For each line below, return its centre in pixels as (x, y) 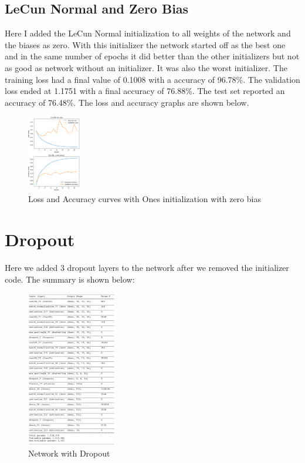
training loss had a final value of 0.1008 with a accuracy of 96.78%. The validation (152, 79)
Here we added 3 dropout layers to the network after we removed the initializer (147, 267)
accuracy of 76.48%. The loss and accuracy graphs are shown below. (127, 102)
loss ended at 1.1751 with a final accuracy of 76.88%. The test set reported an (145, 91)
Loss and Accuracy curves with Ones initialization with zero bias (145, 199)
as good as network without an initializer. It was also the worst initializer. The (146, 67)
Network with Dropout (69, 453)
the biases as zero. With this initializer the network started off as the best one (145, 44)
